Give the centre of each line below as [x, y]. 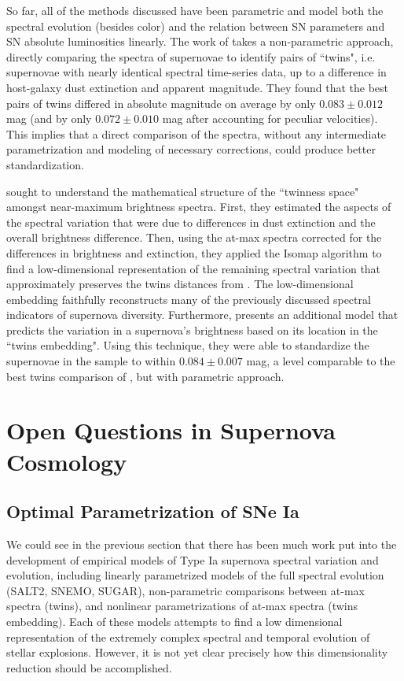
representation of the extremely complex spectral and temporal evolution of [188, 637]
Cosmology [67, 461]
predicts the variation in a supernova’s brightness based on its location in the [192, 329]
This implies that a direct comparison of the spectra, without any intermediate [196, 133]
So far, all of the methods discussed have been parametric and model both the [195, 10]
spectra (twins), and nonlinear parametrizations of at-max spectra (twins [182, 606]
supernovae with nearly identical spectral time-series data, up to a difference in [196, 72]
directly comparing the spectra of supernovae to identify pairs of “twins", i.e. [191, 56]
